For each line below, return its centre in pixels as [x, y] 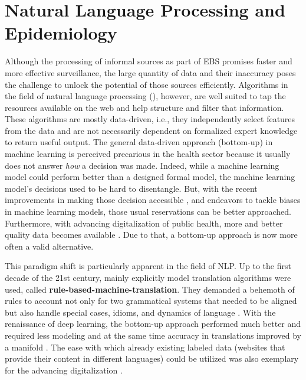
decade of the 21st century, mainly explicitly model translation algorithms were [148, 277]
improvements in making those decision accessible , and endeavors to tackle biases [153, 200]
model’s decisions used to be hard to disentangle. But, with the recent [131, 188]
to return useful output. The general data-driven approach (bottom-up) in [139, 142]
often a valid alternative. [49, 246]
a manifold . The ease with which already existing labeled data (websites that [145, 347]
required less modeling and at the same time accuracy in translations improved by [153, 335]
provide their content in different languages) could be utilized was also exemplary [152, 358]
